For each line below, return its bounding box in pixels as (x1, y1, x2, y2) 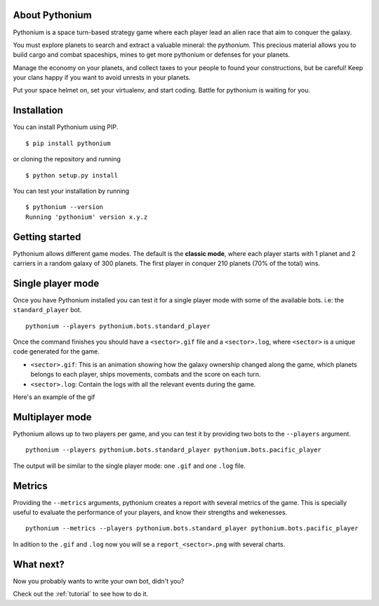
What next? (13, 558, 65, 570)
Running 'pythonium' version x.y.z (25, 213, 148, 221)
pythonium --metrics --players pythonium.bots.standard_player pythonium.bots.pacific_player (25, 525, 359, 532)
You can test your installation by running (13, 187, 130, 195)
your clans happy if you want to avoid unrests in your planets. (13, 74, 191, 82)
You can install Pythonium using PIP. (13, 123, 119, 131)
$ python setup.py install (25, 171, 119, 179)
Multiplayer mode (13, 411, 92, 423)
